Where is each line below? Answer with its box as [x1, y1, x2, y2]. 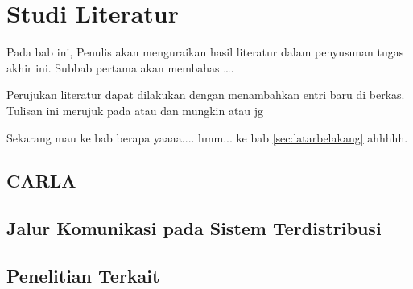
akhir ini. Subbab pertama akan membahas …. [6, 59, 234, 76]
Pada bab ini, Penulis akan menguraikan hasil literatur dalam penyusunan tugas [6, 43, 404, 60]
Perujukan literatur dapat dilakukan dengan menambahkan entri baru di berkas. [6, 86, 405, 103]
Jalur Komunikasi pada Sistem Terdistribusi [6, 216, 382, 241]
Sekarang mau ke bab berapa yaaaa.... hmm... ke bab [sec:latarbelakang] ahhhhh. [6, 129, 408, 146]
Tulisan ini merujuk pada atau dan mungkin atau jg [6, 101, 264, 118]
